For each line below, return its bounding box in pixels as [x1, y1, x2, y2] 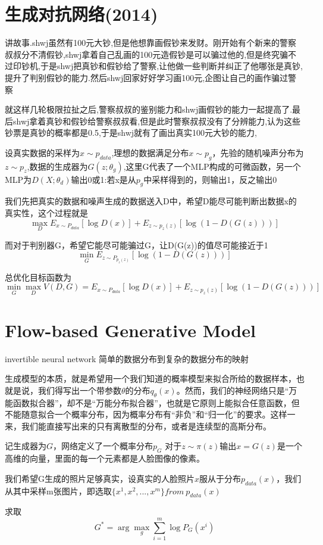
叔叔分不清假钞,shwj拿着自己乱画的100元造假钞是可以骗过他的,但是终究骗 [5, 48, 288, 60]
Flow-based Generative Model [5, 317, 256, 342]
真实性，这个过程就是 [5, 207, 88, 219]
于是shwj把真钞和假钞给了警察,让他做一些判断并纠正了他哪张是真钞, [40, 60, 303, 72]
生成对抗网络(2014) [5, 2, 158, 26]
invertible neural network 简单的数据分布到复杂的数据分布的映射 [5, 352, 249, 365]
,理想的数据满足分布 [111, 146, 189, 158]
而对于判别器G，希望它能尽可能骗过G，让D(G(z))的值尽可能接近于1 [5, 238, 268, 251]
